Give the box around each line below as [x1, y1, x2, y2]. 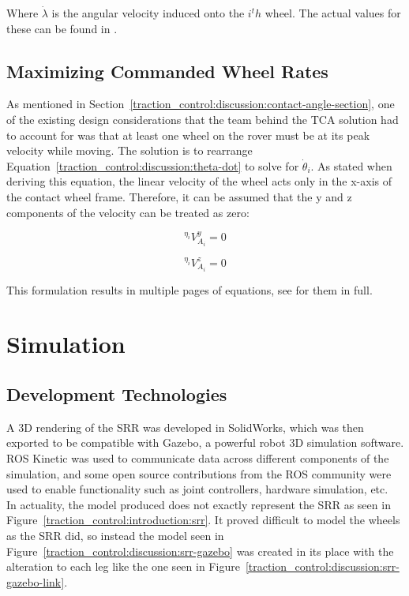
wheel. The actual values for [265, 5, 401, 21]
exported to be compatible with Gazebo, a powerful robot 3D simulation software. [6, 434, 404, 451]
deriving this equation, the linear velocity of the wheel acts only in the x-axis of [6, 173, 392, 189]
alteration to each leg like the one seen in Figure [6, 558, 240, 575]
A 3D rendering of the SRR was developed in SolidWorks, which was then [6, 418, 364, 435]
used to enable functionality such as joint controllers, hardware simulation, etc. [6, 481, 388, 497]
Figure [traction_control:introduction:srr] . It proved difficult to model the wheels [6, 512, 400, 528]
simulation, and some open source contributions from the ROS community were [6, 465, 392, 482]
